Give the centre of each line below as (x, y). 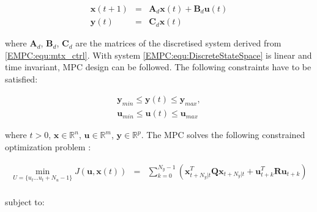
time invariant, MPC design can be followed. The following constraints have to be (158, 67)
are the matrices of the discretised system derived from (178, 43)
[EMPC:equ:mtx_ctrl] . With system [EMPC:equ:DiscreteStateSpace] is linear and (158, 55)
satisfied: (21, 79)
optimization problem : (48, 146)
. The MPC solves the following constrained (223, 135)
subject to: (25, 201)
